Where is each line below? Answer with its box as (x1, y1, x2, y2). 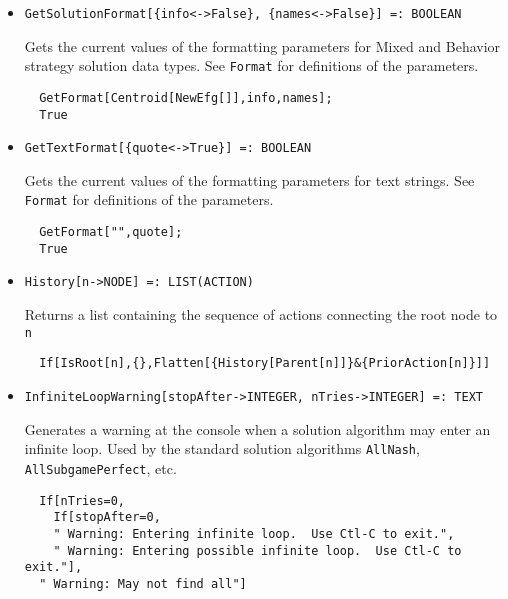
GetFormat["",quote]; (39, 225, 183, 240)
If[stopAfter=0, (53, 510, 161, 525)
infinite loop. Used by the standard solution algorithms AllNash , (24, 438, 420, 459)
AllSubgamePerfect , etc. (24, 457, 177, 478)
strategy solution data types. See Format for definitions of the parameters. (24, 55, 479, 76)
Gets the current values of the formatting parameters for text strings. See (24, 169, 475, 190)
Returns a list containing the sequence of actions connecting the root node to (24, 304, 498, 325)
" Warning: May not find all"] (39, 576, 247, 591)
